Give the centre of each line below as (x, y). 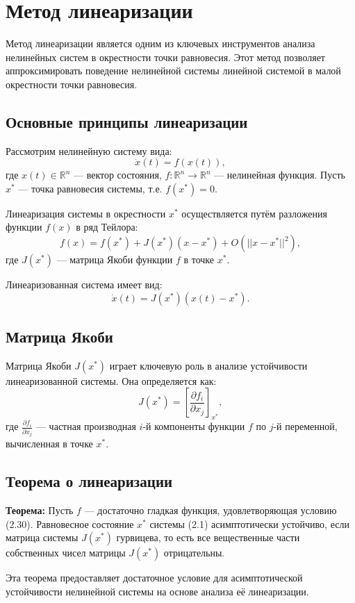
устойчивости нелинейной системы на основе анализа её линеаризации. (157, 591)
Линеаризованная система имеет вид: (84, 284)
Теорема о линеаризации (89, 481)
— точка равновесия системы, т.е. (90, 188)
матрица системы (42, 537)
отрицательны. (194, 553)
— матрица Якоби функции (115, 259)
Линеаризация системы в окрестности (86, 213)
